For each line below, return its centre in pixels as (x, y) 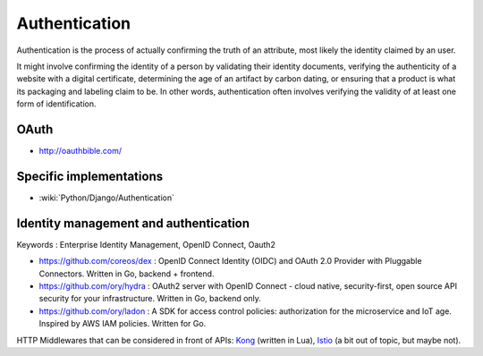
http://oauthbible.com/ (80, 151)
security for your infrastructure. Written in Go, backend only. (150, 299)
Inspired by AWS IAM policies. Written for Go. (123, 324)
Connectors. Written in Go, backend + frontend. (127, 274)
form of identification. (56, 104)
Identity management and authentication (133, 223)
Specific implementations (90, 176)
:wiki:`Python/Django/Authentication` (106, 198)
